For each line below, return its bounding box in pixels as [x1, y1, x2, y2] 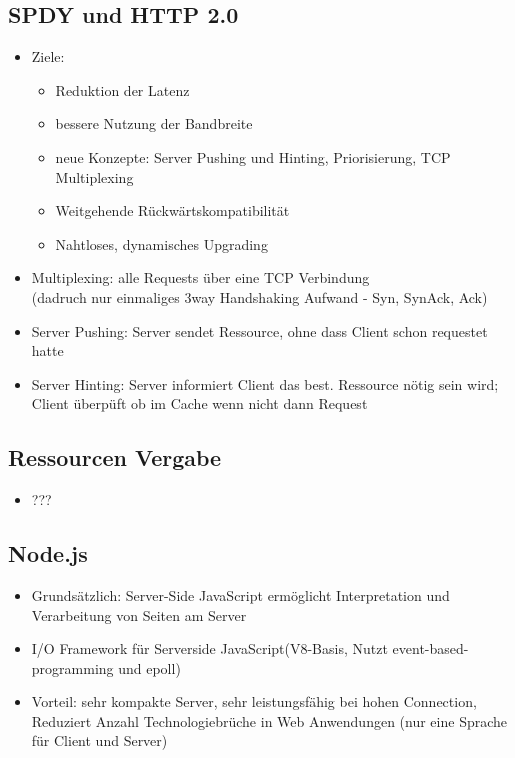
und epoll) [118, 657, 181, 678]
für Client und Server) [31, 730, 168, 751]
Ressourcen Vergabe [8, 442, 222, 473]
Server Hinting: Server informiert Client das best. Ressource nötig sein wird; [31, 373, 499, 394]
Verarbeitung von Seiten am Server [31, 604, 247, 625]
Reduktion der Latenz [55, 79, 190, 100]
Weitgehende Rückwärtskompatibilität [55, 200, 290, 221]
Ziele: [31, 46, 65, 67]
